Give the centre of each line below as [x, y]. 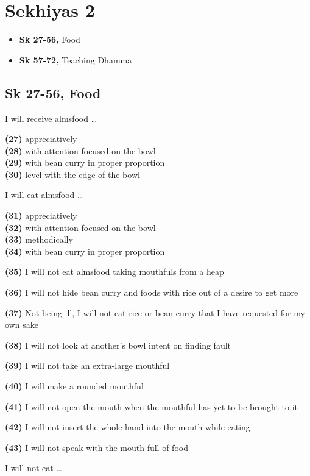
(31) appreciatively [41, 215]
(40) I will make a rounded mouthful [74, 386]
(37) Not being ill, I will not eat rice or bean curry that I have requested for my [155, 312]
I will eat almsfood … [44, 195]
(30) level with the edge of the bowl [72, 174]
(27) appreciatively [41, 139]
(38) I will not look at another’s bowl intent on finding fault [118, 345]
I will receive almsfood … [51, 118]
